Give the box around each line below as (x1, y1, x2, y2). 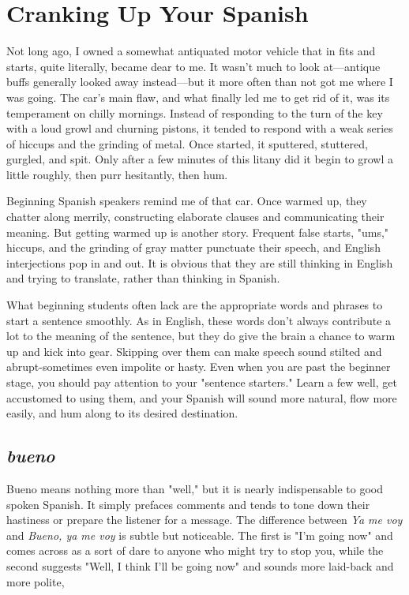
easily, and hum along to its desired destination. (6, 405, 238, 421)
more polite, (6, 573, 65, 589)
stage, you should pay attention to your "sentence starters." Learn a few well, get (6, 374, 397, 390)
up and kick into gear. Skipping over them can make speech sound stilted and (6, 342, 382, 359)
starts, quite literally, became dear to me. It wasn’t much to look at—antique (6, 58, 381, 74)
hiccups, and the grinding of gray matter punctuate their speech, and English (6, 239, 381, 256)
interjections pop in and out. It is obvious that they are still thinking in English (6, 254, 393, 271)
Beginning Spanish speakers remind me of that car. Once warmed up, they (6, 193, 367, 209)
